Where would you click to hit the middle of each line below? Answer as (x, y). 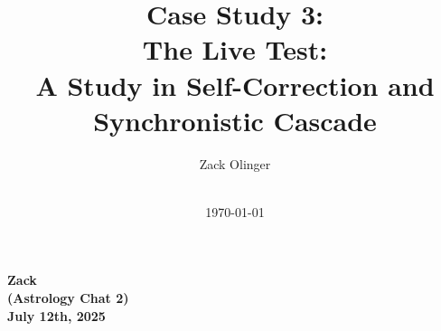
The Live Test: (235, 49)
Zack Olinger (235, 163)
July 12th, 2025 (56, 315)
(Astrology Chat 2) (68, 298)
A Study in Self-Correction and (235, 85)
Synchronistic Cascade (235, 120)
